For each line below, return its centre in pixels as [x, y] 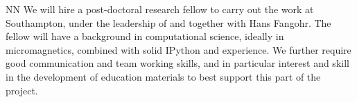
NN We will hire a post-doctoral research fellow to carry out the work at [160, 9]
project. [22, 90]
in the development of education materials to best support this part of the [163, 76]
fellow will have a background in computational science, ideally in [145, 36]
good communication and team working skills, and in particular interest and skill [177, 63]
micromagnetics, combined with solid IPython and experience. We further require [178, 49]
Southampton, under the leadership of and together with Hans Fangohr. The [168, 22]
